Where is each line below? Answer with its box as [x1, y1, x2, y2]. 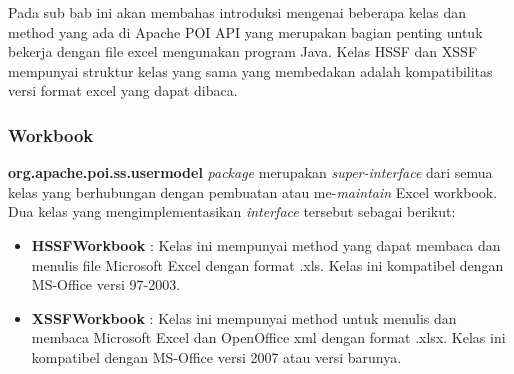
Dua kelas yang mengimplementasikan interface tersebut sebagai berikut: [8, 201, 456, 222]
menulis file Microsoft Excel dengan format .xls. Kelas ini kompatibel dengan [31, 254, 504, 275]
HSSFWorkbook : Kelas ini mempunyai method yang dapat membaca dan [31, 234, 501, 255]
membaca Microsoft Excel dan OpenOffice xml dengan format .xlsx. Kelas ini [31, 327, 506, 348]
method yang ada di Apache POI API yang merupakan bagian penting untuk [8, 21, 483, 42]
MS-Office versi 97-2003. [31, 274, 181, 295]
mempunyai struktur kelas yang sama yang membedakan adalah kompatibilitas [8, 60, 493, 81]
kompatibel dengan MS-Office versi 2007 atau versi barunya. [31, 346, 402, 367]
